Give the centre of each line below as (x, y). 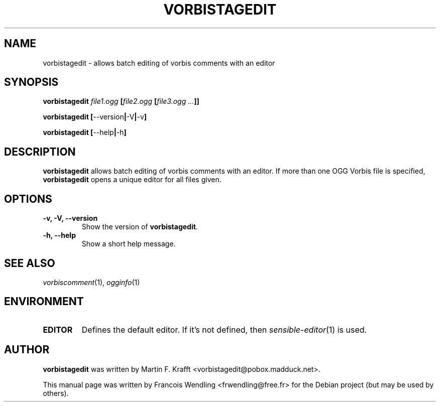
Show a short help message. (129, 244)
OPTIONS (28, 199)
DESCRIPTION (40, 152)
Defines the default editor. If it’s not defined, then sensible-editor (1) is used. (224, 329)
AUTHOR (27, 350)
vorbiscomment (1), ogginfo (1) (91, 282)
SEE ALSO (30, 263)
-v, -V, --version (70, 218)
